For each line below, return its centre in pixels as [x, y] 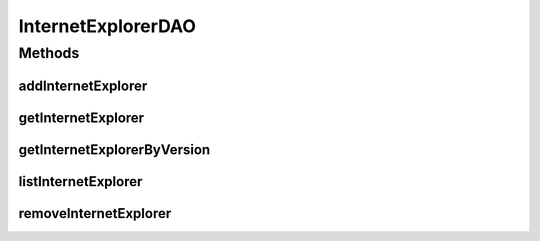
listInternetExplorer [80, 181]
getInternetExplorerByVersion [114, 149]
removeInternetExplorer [95, 213]
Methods [49, 53]
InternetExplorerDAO [107, 26]
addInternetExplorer [83, 85]
